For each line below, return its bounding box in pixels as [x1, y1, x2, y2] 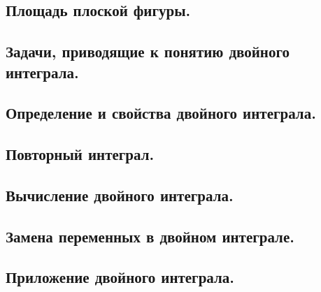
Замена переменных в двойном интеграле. [6, 225, 294, 247]
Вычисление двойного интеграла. [6, 184, 234, 205]
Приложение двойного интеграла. [6, 266, 234, 288]
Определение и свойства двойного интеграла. [6, 102, 316, 124]
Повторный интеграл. [6, 143, 155, 165]
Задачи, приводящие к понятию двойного [6, 41, 290, 62]
